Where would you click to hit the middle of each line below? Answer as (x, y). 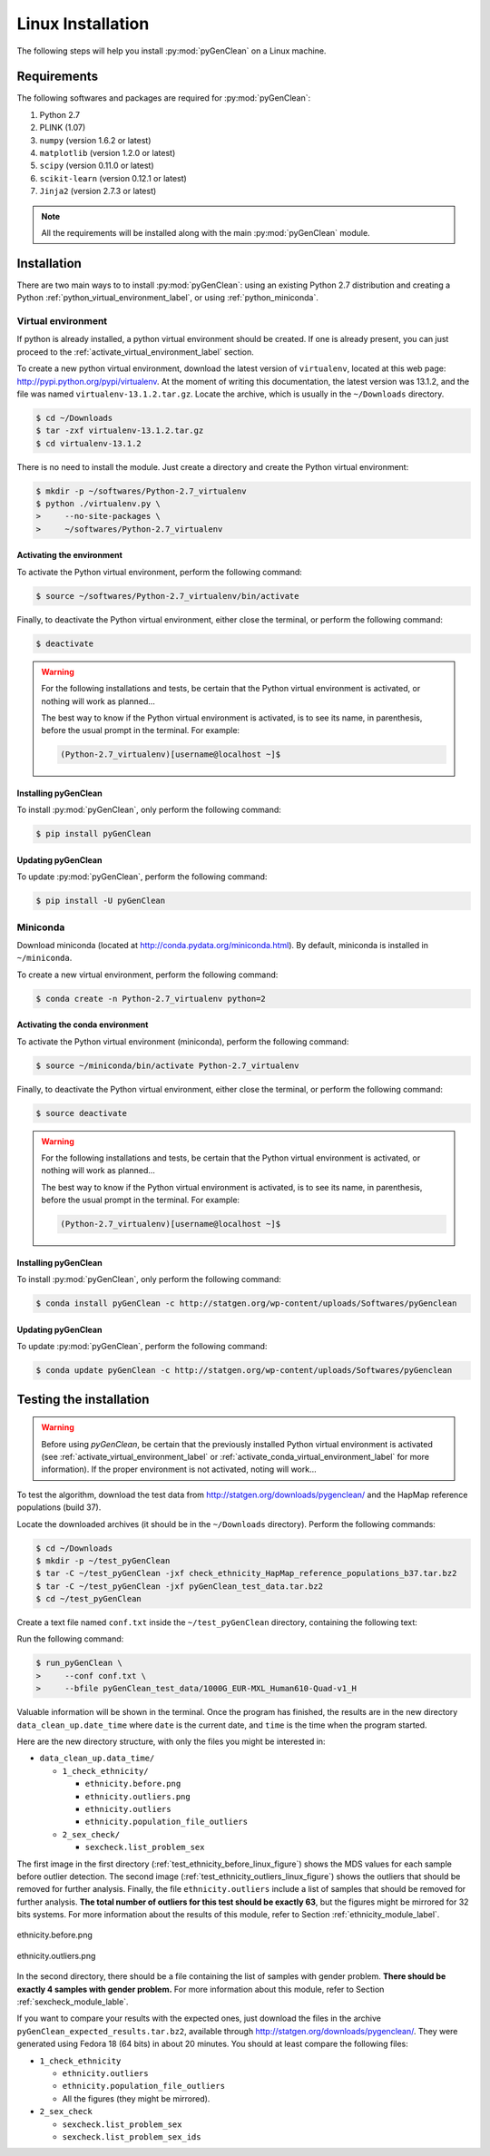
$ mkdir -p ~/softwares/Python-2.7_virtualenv (141, 491)
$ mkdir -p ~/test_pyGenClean (103, 1560)
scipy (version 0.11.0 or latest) (97, 166)
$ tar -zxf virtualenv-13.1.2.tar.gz (120, 431)
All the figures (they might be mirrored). (136, 2098)
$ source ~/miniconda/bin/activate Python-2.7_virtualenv (167, 1065)
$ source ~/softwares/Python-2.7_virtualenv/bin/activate (167, 596)
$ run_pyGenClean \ (79, 1663)
